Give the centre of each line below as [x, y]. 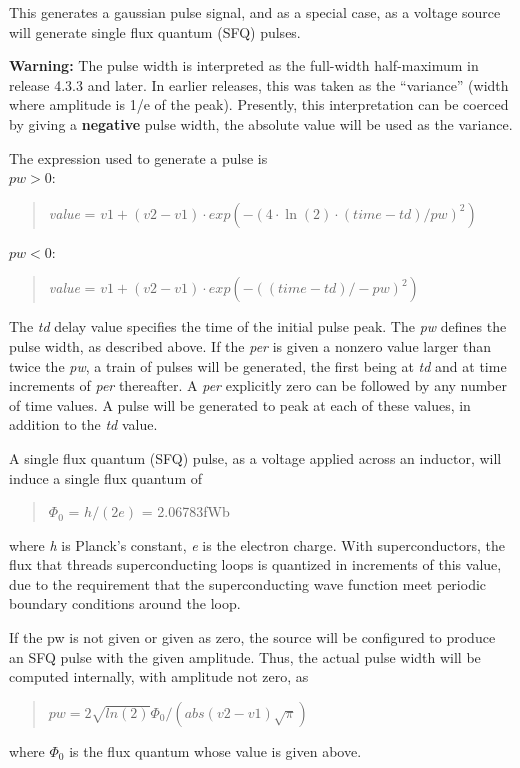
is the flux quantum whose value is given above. [215, 750]
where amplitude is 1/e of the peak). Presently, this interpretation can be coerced [259, 104]
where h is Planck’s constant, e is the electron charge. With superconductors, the [257, 544]
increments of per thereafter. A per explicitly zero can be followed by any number [258, 385]
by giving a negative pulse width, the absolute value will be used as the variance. [261, 123]
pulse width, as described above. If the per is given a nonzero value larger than [250, 345]
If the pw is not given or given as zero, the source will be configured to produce [252, 637]
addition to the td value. [83, 424]
